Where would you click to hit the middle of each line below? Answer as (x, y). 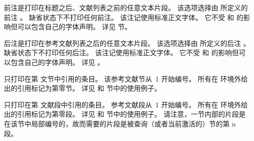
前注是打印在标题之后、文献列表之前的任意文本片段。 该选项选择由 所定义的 (126, 7)
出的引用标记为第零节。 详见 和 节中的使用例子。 (83, 88)
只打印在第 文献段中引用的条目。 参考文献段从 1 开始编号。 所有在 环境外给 (126, 104)
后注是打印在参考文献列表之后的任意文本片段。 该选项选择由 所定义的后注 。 (127, 43)
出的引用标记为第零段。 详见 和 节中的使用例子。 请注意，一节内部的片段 (121, 114)
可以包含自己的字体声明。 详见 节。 (74, 27)
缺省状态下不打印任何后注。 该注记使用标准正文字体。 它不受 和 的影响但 (121, 52)
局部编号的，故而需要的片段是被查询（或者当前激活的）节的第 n (133, 123)
